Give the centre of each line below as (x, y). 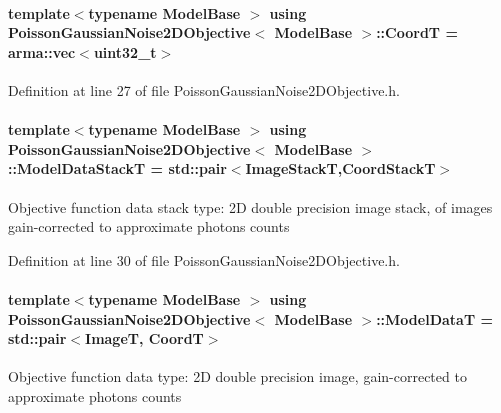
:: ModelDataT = (434, 318)
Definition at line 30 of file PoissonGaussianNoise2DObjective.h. (204, 259)
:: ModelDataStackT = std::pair (117, 168)
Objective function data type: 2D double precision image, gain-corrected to (237, 376)
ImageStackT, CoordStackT (340, 168)
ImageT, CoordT (144, 338)
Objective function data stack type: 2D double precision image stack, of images (250, 206)
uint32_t (125, 51)
